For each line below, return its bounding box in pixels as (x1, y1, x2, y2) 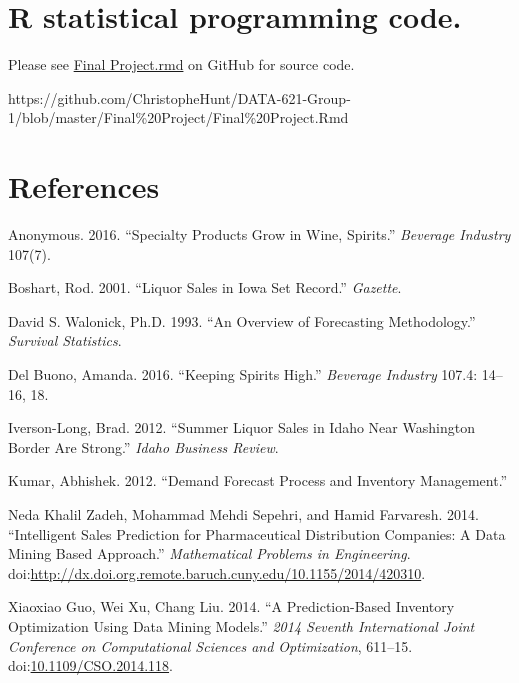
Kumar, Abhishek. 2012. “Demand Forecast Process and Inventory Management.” (8, 470, 508, 491)
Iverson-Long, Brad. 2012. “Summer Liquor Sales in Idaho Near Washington (8, 417, 475, 438)
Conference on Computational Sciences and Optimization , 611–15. (8, 635, 413, 656)
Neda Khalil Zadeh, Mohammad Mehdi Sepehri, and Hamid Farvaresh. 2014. (8, 503, 480, 524)
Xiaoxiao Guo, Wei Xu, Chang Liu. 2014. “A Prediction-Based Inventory (8, 596, 455, 617)
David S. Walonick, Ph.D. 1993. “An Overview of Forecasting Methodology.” (8, 310, 476, 331)
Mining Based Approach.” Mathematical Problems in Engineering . (8, 543, 411, 564)
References (8, 166, 160, 207)
